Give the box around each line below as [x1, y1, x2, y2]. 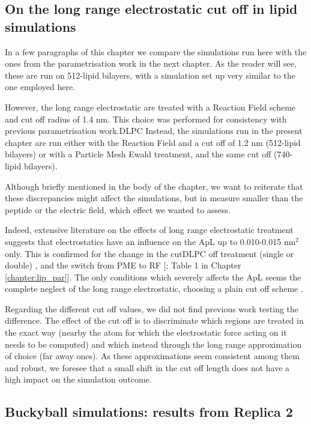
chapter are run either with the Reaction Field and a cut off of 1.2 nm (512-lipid [5, 136, 301, 148]
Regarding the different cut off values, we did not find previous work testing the [5, 302, 299, 315]
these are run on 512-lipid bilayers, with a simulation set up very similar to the [5, 68, 295, 81]
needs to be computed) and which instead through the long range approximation [5, 338, 302, 350]
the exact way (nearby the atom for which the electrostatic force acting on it [5, 326, 287, 339]
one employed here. [5, 80, 76, 93]
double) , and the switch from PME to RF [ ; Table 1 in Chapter [5, 259, 241, 271]
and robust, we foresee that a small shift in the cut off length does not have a [5, 361, 290, 374]
